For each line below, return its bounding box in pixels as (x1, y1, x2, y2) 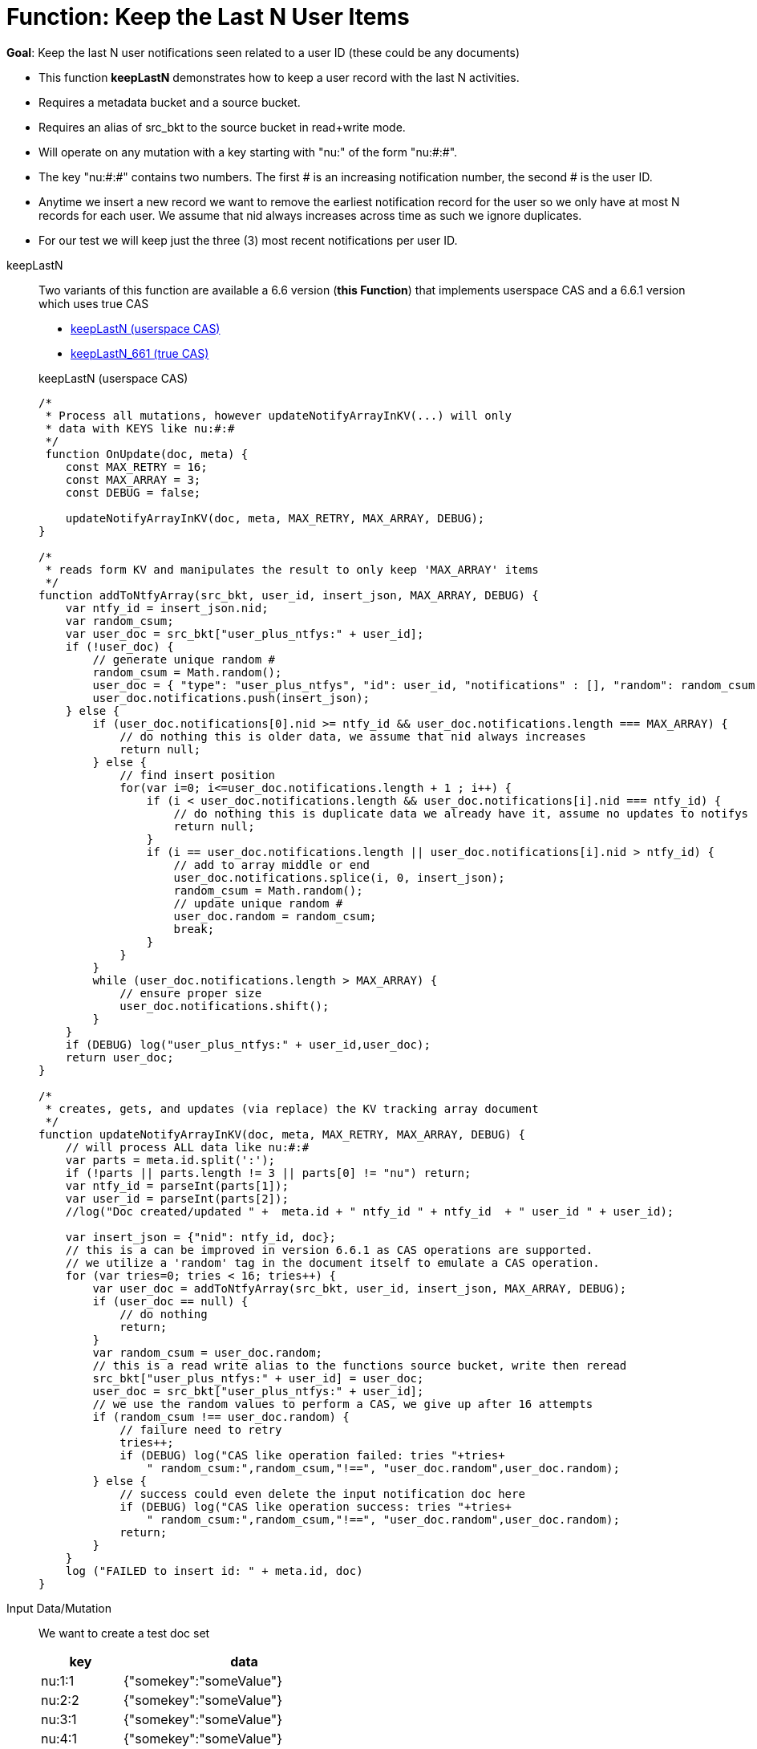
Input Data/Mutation (6, 1601, 111, 1615)
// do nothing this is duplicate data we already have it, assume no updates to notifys (173, 806, 749, 820)
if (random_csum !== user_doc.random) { (92, 1410, 350, 1423)
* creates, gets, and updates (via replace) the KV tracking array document (45, 1102, 539, 1115)
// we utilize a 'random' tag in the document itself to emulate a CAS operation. (65, 1256, 600, 1269)
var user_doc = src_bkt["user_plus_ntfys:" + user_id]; (65, 627, 424, 640)
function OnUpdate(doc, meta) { (45, 447, 249, 461)
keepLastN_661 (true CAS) (71, 346, 209, 360)
